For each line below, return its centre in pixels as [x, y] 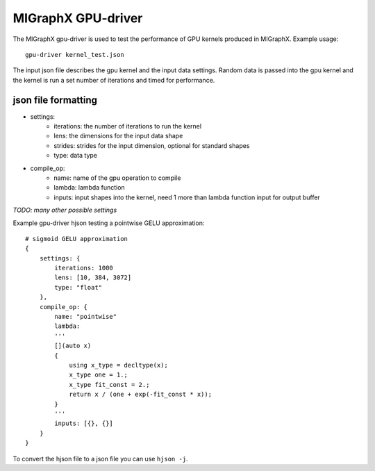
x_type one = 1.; [99, 375]
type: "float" [78, 287]
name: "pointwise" [86, 317]
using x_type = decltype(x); [118, 365]
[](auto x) [73, 346]
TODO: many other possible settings [65, 210]
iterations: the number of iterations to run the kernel [127, 126]
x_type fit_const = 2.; [109, 385]
